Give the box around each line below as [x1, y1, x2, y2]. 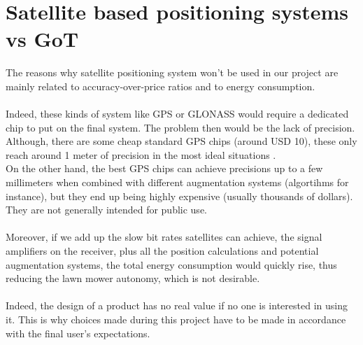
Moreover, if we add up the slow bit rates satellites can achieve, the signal [6, 230, 322, 244]
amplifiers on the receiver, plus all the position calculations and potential [6, 244, 319, 258]
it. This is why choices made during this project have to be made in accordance [6, 312, 346, 326]
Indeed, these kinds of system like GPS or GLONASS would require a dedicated [6, 106, 349, 121]
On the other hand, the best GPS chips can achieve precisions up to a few [6, 161, 323, 176]
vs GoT [6, 24, 79, 53]
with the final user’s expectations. [6, 325, 150, 340]
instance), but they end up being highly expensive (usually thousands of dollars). [6, 188, 353, 203]
